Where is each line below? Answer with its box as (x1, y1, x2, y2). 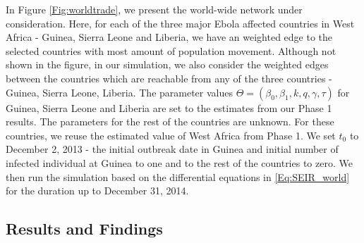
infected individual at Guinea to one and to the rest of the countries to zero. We (6, 155, 353, 170)
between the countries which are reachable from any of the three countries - (6, 70, 332, 85)
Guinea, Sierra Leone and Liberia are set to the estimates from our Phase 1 (6, 100, 332, 115)
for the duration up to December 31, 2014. (6, 183, 189, 198)
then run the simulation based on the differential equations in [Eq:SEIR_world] (6, 169, 350, 184)
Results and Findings (6, 218, 163, 239)
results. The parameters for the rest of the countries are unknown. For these (6, 114, 334, 129)
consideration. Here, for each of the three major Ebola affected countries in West (6, 15, 355, 30)
